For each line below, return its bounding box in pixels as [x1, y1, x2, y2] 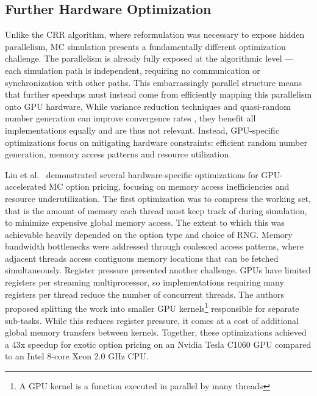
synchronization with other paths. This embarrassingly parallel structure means [5, 76, 302, 88]
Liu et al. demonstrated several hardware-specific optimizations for [5, 168, 258, 181]
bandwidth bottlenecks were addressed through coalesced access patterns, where [5, 240, 304, 253]
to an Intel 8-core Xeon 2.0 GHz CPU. [5, 350, 149, 362]
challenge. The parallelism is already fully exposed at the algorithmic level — [5, 52, 294, 65]
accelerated [5, 180, 46, 193]
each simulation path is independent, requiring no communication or [5, 63, 260, 76]
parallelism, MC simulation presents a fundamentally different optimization [5, 40, 286, 52]
